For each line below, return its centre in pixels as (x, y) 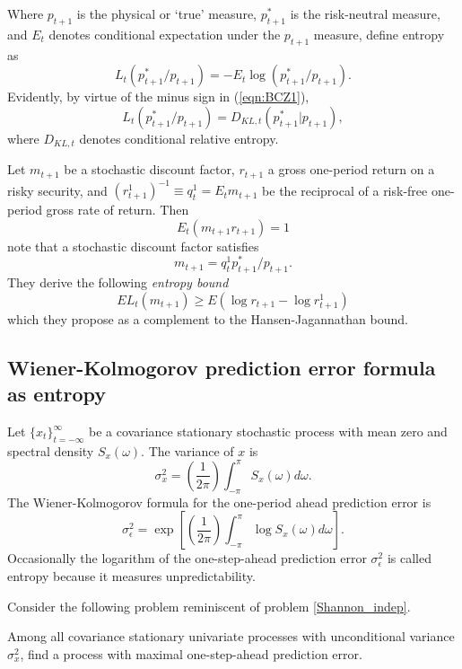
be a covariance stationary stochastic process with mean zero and (268, 431)
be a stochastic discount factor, (149, 169)
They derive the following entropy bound (118, 282)
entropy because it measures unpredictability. (131, 575)
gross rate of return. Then (118, 210)
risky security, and (57, 190)
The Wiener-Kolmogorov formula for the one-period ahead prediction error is (219, 502)
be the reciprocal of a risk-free (345, 190)
